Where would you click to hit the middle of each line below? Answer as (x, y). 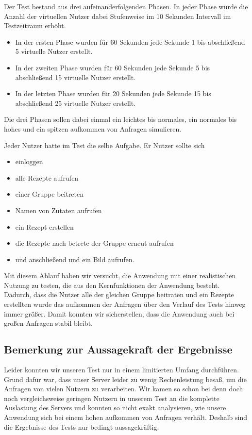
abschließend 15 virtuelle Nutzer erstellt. (76, 77)
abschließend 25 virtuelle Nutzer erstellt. (76, 103)
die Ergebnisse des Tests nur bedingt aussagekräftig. (82, 427)
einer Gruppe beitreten (50, 194)
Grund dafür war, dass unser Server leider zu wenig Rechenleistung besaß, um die (125, 379)
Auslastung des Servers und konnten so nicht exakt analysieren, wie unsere (115, 408)
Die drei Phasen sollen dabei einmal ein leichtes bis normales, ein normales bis (120, 119)
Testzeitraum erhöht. (35, 25)
